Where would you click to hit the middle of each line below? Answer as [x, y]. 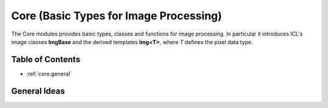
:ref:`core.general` [49, 74]
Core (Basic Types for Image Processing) [117, 16]
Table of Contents [46, 59]
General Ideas [38, 91]
